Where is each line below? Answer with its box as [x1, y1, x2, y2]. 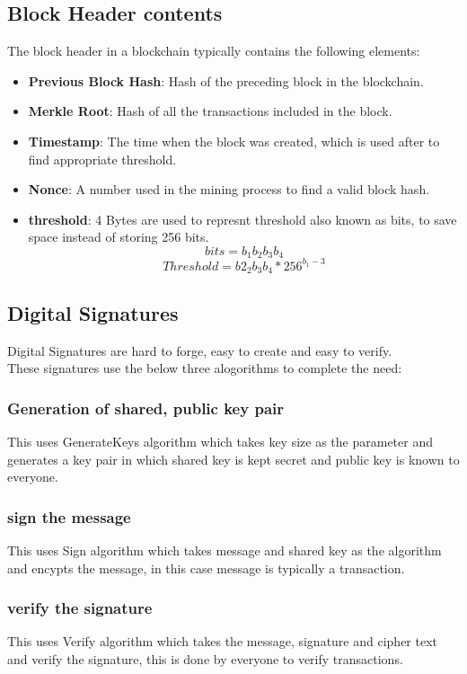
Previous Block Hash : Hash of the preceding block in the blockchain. [28, 71, 424, 90]
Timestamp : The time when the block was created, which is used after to [28, 131, 440, 150]
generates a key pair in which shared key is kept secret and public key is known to [7, 449, 460, 468]
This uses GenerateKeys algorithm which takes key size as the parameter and [7, 431, 433, 450]
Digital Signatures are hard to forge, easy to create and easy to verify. [7, 341, 392, 359]
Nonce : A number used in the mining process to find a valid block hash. [28, 180, 430, 199]
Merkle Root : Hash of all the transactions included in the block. [28, 102, 392, 120]
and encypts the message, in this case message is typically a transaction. [7, 558, 405, 577]
